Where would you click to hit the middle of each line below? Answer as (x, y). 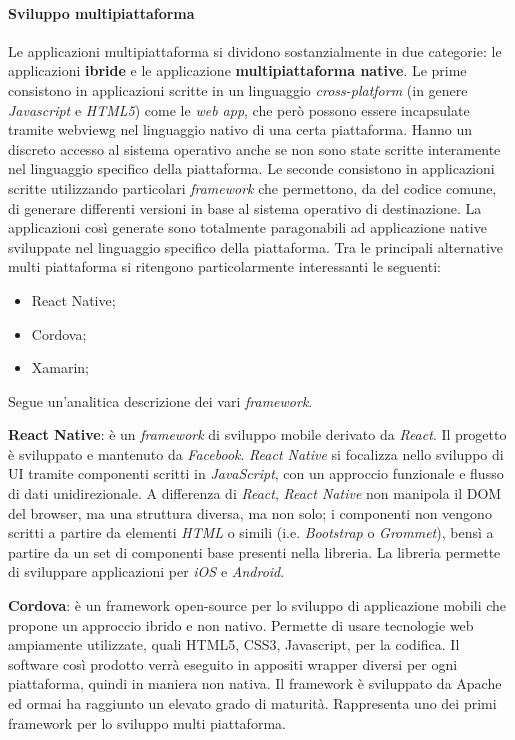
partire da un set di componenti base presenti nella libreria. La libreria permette (254, 551)
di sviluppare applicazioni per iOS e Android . (146, 571)
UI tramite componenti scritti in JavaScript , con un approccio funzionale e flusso (256, 473)
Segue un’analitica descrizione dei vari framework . (160, 400)
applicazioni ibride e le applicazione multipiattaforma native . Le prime (237, 70)
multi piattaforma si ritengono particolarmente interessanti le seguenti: (224, 266)
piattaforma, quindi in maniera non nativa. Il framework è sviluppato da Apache (255, 683)
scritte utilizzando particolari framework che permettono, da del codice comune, (252, 187)
